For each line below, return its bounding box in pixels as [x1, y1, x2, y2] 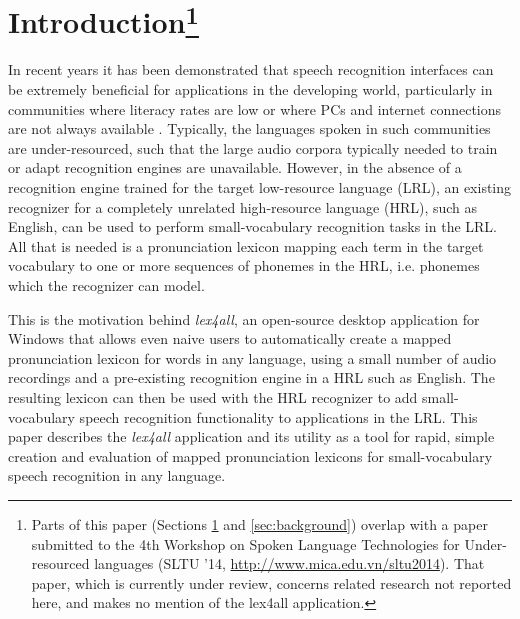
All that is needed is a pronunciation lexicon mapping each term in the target [8, 235, 484, 256]
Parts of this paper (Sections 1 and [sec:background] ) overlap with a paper [31, 513, 488, 534]
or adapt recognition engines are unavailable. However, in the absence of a [8, 157, 462, 178]
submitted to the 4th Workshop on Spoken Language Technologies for [31, 533, 460, 554]
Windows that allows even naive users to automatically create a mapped [8, 328, 452, 349]
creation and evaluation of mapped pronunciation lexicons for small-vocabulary [8, 445, 493, 466]
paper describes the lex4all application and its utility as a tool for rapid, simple [8, 426, 495, 447]
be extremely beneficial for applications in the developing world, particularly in [8, 79, 493, 100]
